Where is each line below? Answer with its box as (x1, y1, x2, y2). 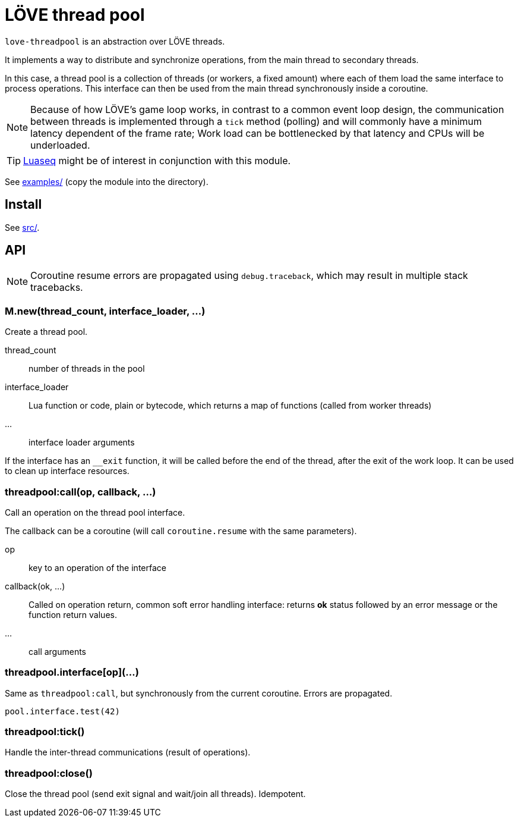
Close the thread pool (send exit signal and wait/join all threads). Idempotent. (5, 789, 306, 799)
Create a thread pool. (5, 327, 88, 337)
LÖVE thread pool (5, 5, 145, 25)
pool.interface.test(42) (5, 706, 120, 716)
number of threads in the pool (29, 363, 145, 374)
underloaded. (30, 139, 90, 151)
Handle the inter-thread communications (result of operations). (5, 747, 251, 758)
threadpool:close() (5, 767, 93, 779)
